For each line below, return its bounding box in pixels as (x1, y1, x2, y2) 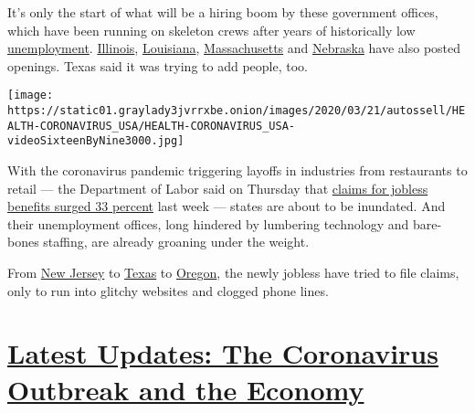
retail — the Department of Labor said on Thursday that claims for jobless (7, 178, 428, 197)
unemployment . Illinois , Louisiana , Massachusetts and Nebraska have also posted (7, 38, 461, 58)
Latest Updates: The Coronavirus (7, 334, 438, 372)
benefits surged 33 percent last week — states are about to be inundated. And (7, 196, 446, 216)
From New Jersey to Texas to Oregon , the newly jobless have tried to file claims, (7, 262, 459, 281)
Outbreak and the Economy (7, 370, 364, 408)
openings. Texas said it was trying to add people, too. (7, 56, 308, 75)
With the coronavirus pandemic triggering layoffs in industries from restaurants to (7, 161, 468, 179)
